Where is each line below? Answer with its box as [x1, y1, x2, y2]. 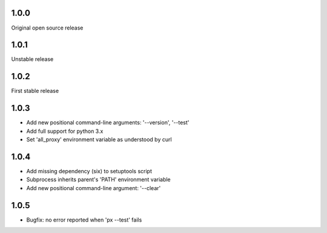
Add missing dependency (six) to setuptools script [26, 167, 153, 174]
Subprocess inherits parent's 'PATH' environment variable [26, 176, 171, 184]
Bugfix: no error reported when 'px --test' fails [26, 216, 142, 223]
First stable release [11, 88, 59, 95]
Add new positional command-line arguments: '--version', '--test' [26, 119, 190, 126]
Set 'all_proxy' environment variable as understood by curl [26, 136, 172, 143]
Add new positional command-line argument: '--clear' [26, 184, 161, 191]
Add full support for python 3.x [26, 127, 104, 135]
